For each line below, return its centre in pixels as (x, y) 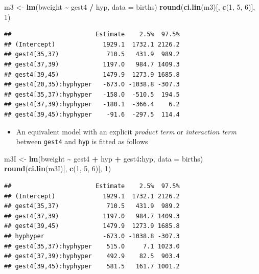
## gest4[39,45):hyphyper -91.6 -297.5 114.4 (92, 114)
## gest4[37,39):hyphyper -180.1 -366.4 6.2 (92, 105)
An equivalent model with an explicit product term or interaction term (126, 131)
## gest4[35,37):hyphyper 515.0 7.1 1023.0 (92, 246)
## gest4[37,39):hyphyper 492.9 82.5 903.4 (92, 256)
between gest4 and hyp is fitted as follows (82, 141)
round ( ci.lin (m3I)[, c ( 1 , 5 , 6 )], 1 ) (58, 168)
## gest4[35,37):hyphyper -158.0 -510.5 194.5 (92, 94)
